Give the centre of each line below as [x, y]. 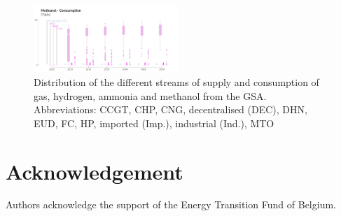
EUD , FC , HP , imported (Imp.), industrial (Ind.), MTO [154, 123]
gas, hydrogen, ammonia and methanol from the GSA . [150, 95]
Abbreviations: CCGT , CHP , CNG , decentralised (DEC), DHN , [170, 109]
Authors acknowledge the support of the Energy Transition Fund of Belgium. [171, 204]
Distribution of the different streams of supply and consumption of [176, 81]
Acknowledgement [95, 171]
